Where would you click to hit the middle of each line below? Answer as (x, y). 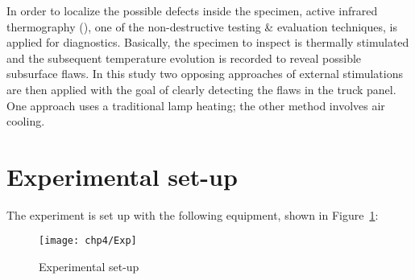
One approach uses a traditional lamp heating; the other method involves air (196, 105)
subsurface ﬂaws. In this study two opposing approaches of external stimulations (205, 74)
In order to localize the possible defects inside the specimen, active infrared (192, 10)
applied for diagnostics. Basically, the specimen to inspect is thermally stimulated (208, 42)
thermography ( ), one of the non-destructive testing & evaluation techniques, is (202, 26)
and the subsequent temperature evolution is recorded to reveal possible (184, 58)
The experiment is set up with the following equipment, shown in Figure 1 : (193, 214)
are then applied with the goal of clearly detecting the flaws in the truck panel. (201, 89)
